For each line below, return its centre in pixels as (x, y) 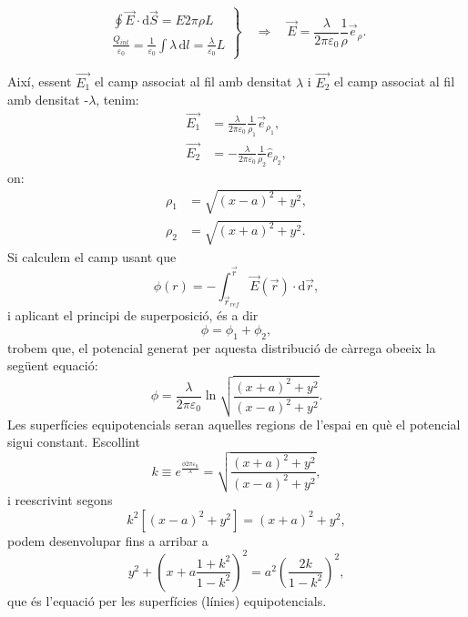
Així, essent (40, 81)
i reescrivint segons (60, 500)
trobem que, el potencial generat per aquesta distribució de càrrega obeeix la (222, 347)
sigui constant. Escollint (74, 442)
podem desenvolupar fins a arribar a (108, 540)
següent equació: (53, 365)
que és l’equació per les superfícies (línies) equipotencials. (167, 600)
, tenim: (117, 100)
